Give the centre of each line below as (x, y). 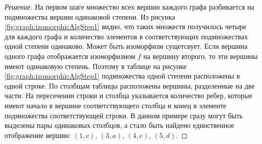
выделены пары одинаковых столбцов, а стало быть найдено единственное (119, 125)
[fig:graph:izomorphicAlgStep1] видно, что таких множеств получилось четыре (126, 26)
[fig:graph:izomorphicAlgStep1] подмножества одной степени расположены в (122, 76)
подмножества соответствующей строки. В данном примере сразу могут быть (124, 115)
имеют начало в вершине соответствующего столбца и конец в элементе (116, 105)
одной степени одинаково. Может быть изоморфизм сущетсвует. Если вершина (126, 46)
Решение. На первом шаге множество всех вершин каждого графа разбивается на (129, 7)
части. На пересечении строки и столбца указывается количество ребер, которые (128, 95)
